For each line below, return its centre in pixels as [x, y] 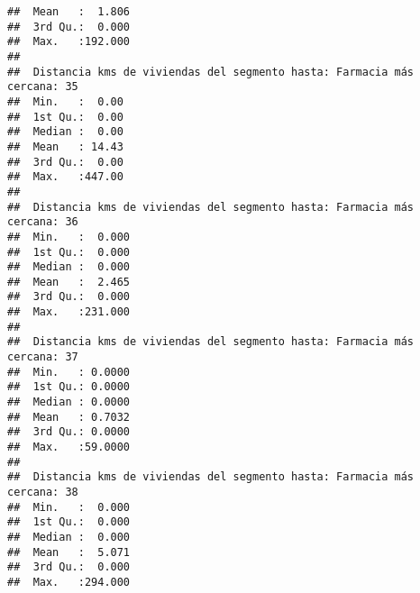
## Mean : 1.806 [69, 12]
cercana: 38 [43, 492]
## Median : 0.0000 [69, 402]
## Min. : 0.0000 [69, 372]
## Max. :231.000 [69, 312]
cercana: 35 [43, 87]
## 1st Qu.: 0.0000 [69, 387]
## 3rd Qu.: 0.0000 [69, 432]
